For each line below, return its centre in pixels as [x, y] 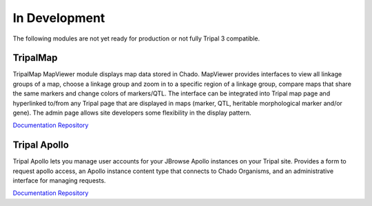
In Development [59, 18]
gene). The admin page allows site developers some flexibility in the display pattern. [132, 113]
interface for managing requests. [59, 181]
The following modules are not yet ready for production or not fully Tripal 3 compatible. [136, 38]
